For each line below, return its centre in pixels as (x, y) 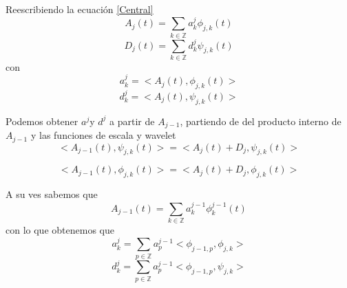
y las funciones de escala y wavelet (103, 135)
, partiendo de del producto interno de (261, 121)
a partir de (132, 121)
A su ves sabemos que (52, 194)
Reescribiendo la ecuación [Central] (80, 9)
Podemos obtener (42, 121)
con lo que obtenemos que (60, 229)
